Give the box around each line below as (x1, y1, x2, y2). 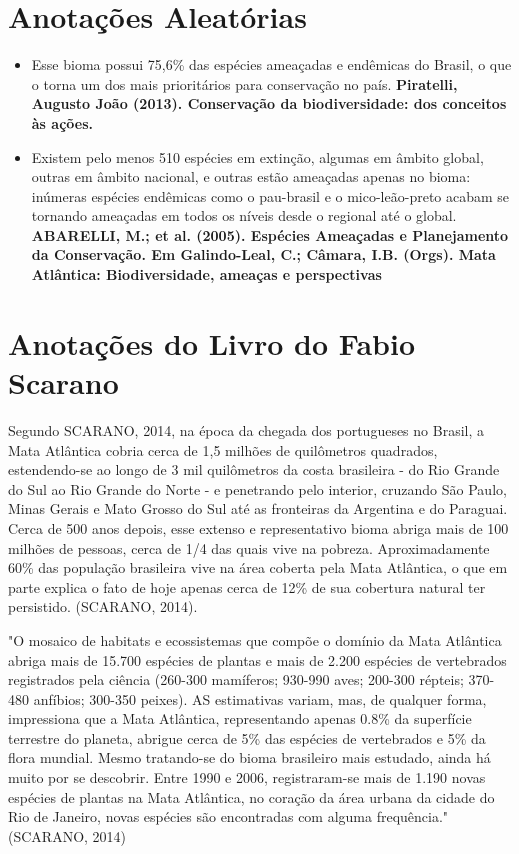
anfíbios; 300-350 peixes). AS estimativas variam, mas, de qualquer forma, (33, 688, 487, 709)
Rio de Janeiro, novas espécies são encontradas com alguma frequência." (8, 806, 449, 827)
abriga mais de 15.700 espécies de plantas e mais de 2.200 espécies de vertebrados (8, 649, 507, 670)
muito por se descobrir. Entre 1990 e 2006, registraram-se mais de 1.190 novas (8, 767, 486, 788)
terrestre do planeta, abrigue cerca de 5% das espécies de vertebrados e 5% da (8, 727, 486, 748)
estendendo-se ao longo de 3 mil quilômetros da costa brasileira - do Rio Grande (8, 459, 500, 480)
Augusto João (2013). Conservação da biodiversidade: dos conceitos (31, 93, 507, 114)
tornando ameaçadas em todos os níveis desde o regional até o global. (31, 205, 457, 226)
